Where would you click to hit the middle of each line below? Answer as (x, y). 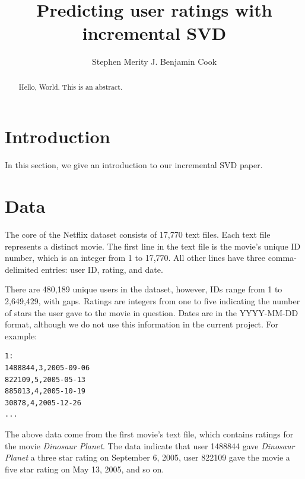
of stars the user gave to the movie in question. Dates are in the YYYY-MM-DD (152, 312)
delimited (22, 269)
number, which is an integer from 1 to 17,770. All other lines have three (135, 258)
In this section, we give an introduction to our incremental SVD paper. (134, 165)
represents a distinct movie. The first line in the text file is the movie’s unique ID (153, 246)
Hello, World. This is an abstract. (71, 86)
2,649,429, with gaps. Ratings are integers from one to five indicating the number (152, 300)
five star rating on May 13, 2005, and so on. (85, 469)
